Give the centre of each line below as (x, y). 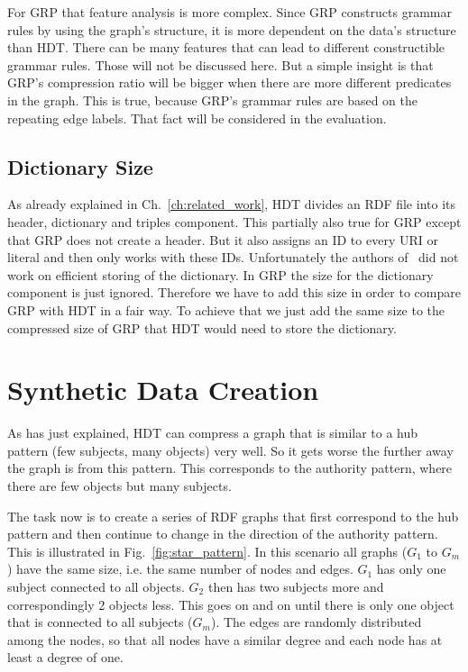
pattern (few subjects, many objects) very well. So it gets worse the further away (230, 450)
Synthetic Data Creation (163, 390)
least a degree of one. (65, 657)
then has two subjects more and (296, 586)
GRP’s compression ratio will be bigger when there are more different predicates (229, 82)
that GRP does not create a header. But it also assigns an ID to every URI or (223, 239)
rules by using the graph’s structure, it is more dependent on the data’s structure (232, 29)
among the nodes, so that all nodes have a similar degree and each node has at (225, 639)
